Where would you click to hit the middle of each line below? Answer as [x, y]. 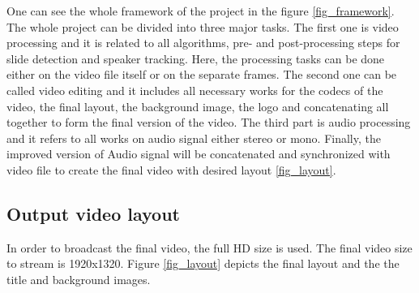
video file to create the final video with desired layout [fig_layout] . [171, 169]
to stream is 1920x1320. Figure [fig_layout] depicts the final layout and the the [203, 263]
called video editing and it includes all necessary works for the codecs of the [195, 90]
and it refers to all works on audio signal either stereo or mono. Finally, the [194, 138]
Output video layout [93, 213]
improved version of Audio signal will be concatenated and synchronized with [199, 154]
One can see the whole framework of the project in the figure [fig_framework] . [201, 11]
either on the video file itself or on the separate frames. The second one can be [202, 74]
